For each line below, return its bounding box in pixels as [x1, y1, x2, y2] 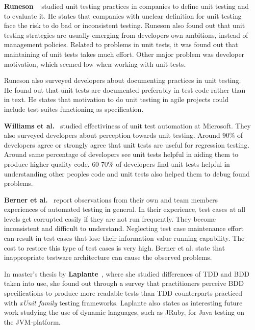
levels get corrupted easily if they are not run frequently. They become [4, 213, 216, 224]
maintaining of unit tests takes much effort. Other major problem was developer [4, 49, 245, 59]
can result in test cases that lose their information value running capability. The [4, 233, 245, 243]
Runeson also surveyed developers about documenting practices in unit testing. [4, 75, 241, 85]
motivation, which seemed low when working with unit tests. [4, 58, 186, 69]
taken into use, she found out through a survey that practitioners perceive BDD [4, 278, 244, 288]
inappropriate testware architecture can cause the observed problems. [4, 252, 212, 262]
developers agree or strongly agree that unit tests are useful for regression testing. [4, 139, 250, 150]
